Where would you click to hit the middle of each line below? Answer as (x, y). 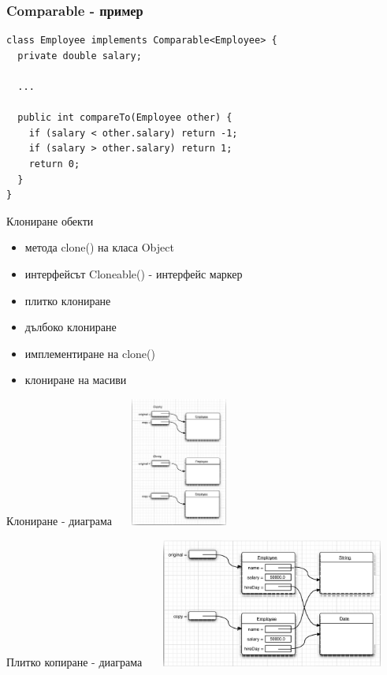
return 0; (54, 164)
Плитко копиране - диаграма (74, 661)
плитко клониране (68, 300)
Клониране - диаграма (59, 520)
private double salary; (80, 56)
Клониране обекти (50, 220)
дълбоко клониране (71, 327)
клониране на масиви (76, 380)
